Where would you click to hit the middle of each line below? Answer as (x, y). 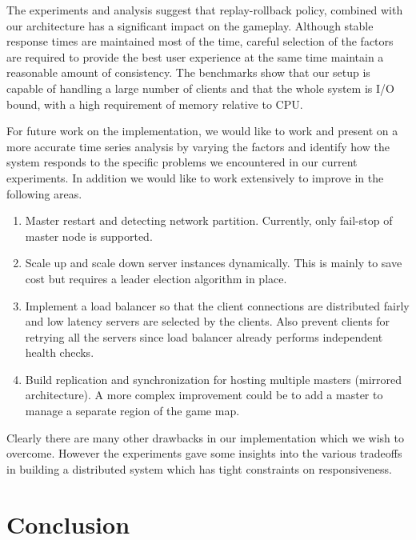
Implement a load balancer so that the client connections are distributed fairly (217, 305)
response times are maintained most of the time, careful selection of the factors (200, 41)
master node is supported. (89, 236)
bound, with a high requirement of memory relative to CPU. (155, 104)
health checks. (60, 352)
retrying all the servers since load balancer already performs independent (204, 336)
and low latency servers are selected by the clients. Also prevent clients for (207, 321)
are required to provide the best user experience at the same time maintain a (195, 56)
